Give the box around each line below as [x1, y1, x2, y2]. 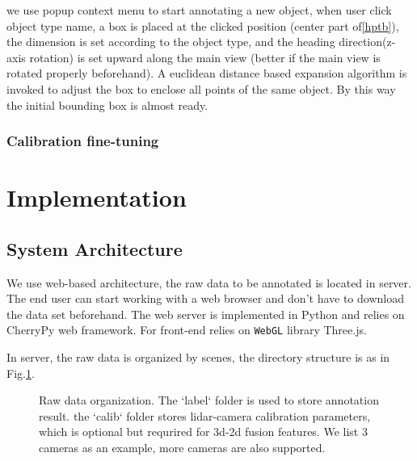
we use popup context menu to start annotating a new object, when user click [6, 2, 392, 18]
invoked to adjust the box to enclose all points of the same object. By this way [6, 80, 396, 97]
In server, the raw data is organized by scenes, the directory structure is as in [6, 349, 390, 366]
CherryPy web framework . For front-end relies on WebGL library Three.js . [6, 321, 367, 338]
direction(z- [339, 33, 396, 50]
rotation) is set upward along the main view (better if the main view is [29, 48, 381, 65]
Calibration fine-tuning [6, 131, 159, 151]
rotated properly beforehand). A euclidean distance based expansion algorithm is [6, 65, 407, 82]
